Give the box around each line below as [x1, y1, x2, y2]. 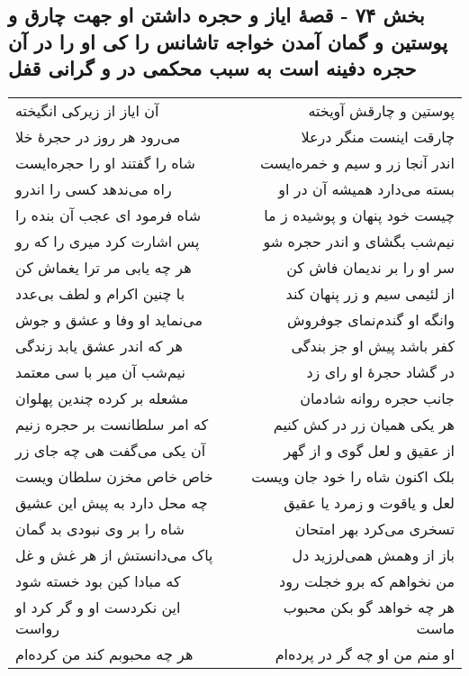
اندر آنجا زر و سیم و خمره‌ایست [259, 151, 455, 173]
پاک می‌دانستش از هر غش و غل [15, 544, 213, 565]
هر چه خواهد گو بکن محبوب [283, 596, 455, 617]
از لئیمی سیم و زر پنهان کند [285, 282, 455, 304]
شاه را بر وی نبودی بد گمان [15, 517, 185, 539]
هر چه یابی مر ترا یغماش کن [15, 256, 192, 278]
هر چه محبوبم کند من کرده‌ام [15, 643, 194, 664]
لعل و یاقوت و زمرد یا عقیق [284, 491, 455, 513]
